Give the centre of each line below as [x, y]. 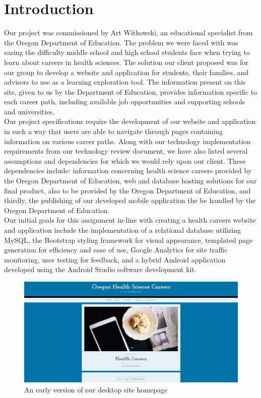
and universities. [29, 111]
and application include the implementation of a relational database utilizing [122, 230]
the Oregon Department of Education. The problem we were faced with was [121, 42]
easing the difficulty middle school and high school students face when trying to [127, 52]
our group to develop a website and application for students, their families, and [126, 72]
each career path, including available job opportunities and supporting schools [125, 102]
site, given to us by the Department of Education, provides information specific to [131, 91]
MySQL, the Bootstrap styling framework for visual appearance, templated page [128, 240]
